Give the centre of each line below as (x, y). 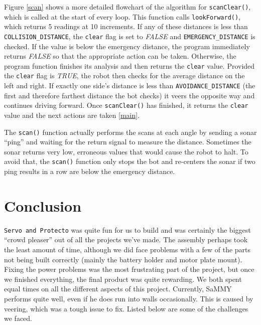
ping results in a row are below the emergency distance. (90, 171)
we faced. (18, 318)
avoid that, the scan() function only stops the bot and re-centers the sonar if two (130, 161)
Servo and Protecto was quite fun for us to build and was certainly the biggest (127, 229)
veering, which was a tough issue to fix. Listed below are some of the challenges (126, 308)
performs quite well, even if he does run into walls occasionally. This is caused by (129, 298)
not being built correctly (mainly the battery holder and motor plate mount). (123, 259)
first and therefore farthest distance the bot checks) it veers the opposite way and (129, 95)
